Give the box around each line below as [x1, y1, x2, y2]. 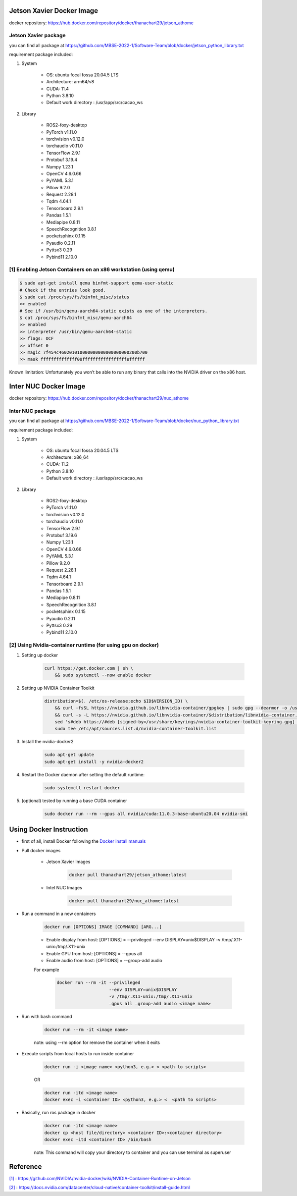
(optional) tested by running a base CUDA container [21, 798, 127, 804]
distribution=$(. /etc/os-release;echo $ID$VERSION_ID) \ [44, 698, 188, 704]
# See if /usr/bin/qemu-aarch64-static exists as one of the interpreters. [19, 308, 208, 314]
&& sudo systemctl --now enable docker [54, 672, 152, 678]
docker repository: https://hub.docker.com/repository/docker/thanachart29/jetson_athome [9, 20, 194, 26]
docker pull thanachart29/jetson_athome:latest [69, 872, 187, 878]
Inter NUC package [9, 408, 56, 415]
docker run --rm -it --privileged [56, 980, 141, 985]
